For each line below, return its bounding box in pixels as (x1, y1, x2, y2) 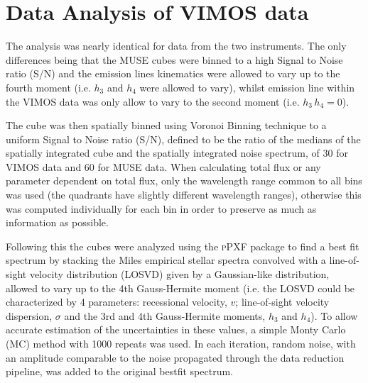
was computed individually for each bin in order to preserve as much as (6, 201, 317, 216)
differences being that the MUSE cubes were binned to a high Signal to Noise (6, 52, 343, 67)
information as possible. (6, 215, 109, 230)
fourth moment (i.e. (6, 79, 91, 94)
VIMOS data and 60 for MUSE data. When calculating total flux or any (6, 159, 321, 174)
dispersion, (6, 308, 53, 323)
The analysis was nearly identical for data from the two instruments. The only (6, 38, 347, 53)
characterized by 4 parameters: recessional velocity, (6, 294, 227, 309)
